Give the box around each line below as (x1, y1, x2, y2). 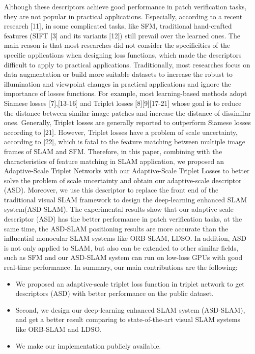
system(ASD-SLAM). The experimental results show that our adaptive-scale (4, 204, 234, 214)
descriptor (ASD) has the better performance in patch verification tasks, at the (4, 214, 242, 224)
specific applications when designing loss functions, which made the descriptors (4, 49, 242, 60)
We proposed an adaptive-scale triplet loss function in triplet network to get (15, 278, 245, 289)
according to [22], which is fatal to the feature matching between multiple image (4, 136, 245, 147)
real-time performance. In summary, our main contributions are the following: (4, 262, 238, 272)
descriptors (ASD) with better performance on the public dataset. (15, 288, 214, 298)
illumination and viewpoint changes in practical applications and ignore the (4, 78, 231, 89)
